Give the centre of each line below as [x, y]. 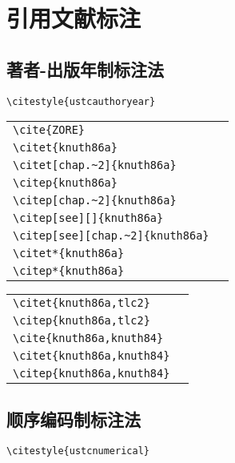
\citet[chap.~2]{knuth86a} [95, 165]
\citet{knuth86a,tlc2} [82, 303]
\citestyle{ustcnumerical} [78, 451]
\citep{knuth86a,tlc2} [82, 321]
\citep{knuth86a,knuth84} [92, 374]
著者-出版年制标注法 [86, 68]
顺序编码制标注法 [74, 419]
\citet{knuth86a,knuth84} [92, 356]
